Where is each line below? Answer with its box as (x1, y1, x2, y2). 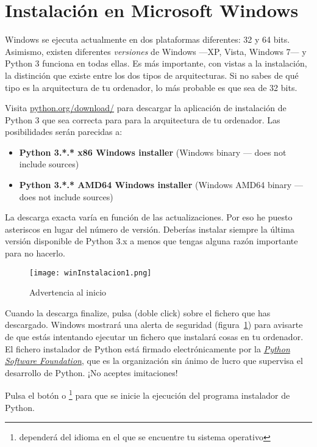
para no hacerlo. (5, 247, 65, 260)
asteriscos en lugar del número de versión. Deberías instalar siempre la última (5, 222, 295, 235)
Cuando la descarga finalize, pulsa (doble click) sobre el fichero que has (5, 306, 271, 319)
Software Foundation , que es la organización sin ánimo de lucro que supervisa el (5, 354, 303, 367)
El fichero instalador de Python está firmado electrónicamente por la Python (5, 342, 290, 355)
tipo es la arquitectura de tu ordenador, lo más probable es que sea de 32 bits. (5, 81, 297, 93)
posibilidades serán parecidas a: (5, 125, 123, 138)
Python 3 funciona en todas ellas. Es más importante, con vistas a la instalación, (5, 57, 307, 70)
